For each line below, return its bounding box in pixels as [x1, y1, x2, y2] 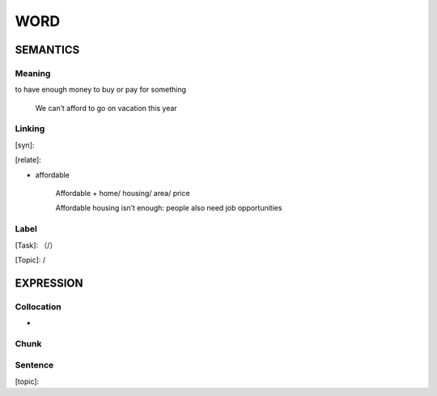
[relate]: [15, 155, 42, 165]
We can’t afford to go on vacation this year [35, 103, 177, 113]
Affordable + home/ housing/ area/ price [55, 189, 190, 198]
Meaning [15, 67, 51, 79]
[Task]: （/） [15, 240, 57, 250]
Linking [15, 123, 45, 134]
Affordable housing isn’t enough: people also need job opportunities [55, 203, 282, 213]
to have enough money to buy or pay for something [15, 85, 186, 95]
